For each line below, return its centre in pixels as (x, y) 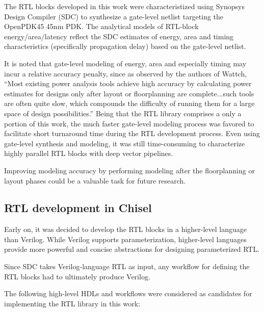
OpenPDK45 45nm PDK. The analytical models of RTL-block (101, 26)
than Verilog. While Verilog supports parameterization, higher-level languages (125, 239)
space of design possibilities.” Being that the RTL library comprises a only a (123, 113)
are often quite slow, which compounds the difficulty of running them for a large (129, 103)
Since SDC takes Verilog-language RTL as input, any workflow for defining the (127, 266)
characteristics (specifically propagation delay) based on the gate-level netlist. (125, 46)
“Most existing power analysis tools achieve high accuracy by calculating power (128, 83)
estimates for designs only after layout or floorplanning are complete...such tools (129, 93)
